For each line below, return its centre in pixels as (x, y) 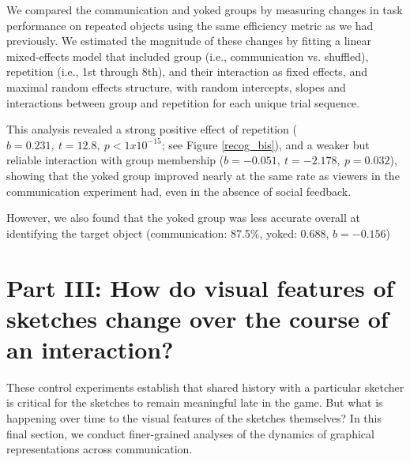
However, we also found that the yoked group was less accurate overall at (184, 218)
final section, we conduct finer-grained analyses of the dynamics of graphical (190, 433)
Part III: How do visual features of (200, 287)
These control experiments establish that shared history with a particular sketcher (205, 387)
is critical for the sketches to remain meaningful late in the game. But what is (195, 402)
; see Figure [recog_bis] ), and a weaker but (265, 144)
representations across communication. (100, 449)
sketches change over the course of (197, 318)
